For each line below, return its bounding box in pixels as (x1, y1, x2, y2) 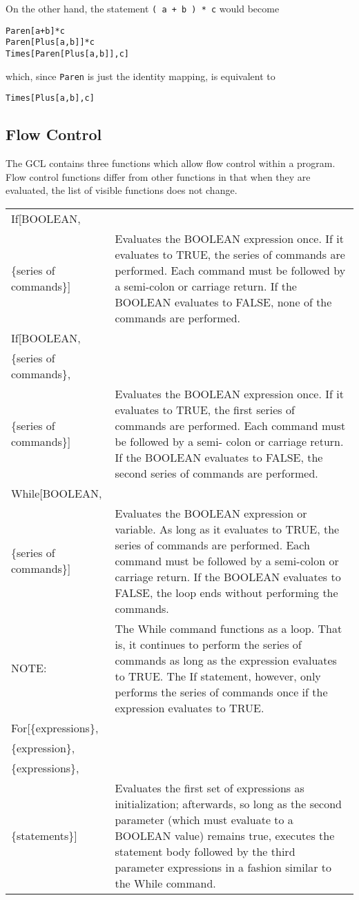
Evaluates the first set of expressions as (115, 779, 304, 796)
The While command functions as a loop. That (115, 620, 342, 636)
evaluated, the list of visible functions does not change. (6, 183, 237, 197)
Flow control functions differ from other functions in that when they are (6, 169, 311, 184)
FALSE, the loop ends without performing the (115, 584, 338, 600)
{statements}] (11, 827, 77, 843)
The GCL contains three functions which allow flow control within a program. (6, 156, 336, 170)
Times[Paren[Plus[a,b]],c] (6, 48, 129, 59)
